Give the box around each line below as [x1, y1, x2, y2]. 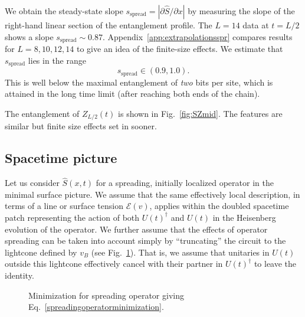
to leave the [254, 257, 297, 270]
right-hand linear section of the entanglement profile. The [5, 19, 212, 31]
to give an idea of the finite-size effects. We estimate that [77, 43, 283, 55]
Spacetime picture [5, 149, 117, 167]
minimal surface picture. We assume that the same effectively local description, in [5, 188, 300, 200]
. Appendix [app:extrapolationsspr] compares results [103, 30, 293, 43]
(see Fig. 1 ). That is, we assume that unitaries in [91, 246, 270, 258]
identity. [5, 269, 34, 281]
